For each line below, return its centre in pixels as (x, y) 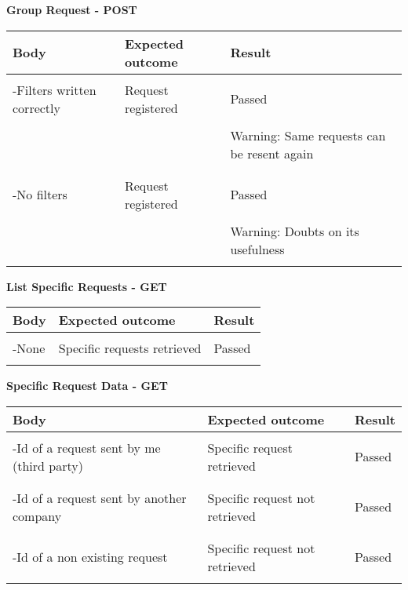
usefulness (257, 249)
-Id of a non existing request (90, 557)
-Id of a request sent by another (100, 497)
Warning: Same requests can (308, 135)
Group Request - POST (72, 9)
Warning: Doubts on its (295, 231)
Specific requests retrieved (130, 348)
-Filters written (55, 89)
